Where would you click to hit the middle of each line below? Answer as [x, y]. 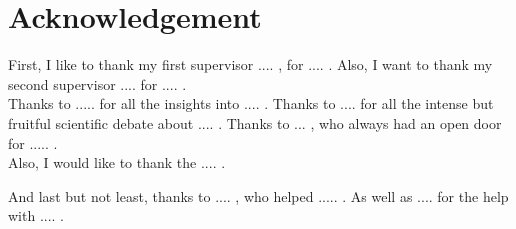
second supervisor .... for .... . [97, 83]
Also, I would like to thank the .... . [117, 162]
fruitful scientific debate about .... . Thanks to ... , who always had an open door [255, 122]
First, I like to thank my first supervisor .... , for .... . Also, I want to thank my [250, 64]
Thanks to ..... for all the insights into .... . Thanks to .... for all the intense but [251, 103]
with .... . [36, 215]
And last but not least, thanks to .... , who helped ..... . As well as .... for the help [258, 195]
